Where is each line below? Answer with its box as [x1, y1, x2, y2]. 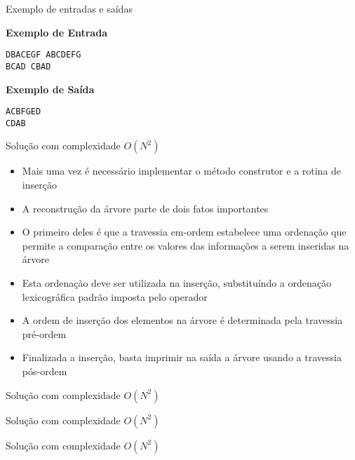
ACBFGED [6, 107, 41, 117]
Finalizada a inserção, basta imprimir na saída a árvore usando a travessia [22, 350, 342, 365]
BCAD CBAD [6, 61, 51, 72]
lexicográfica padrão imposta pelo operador [22, 289, 208, 304]
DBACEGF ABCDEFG [6, 50, 81, 60]
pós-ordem [22, 363, 67, 378]
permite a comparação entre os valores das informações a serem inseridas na [22, 238, 349, 252]
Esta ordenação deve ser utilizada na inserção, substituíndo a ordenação [22, 275, 331, 290]
